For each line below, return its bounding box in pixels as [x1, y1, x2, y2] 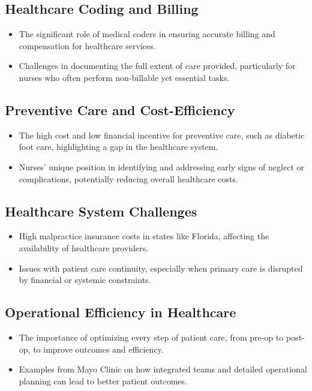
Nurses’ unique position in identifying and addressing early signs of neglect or [19, 160, 304, 173]
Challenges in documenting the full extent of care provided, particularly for [19, 59, 296, 72]
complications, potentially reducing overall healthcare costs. [19, 172, 238, 185]
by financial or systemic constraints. [19, 273, 151, 286]
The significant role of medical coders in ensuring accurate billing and [19, 28, 275, 40]
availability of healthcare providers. [19, 241, 149, 254]
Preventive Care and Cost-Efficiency [5, 100, 235, 119]
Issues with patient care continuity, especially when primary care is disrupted [19, 261, 303, 274]
